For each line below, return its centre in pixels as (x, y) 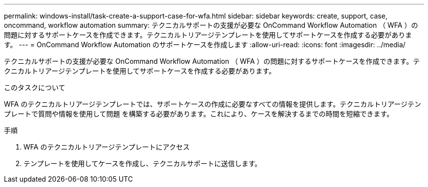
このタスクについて (35, 87)
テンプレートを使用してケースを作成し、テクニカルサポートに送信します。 (143, 163)
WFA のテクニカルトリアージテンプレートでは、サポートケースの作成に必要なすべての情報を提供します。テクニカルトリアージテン (213, 104)
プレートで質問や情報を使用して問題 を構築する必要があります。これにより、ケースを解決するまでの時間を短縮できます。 (199, 114)
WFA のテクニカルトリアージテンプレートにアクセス (107, 147)
